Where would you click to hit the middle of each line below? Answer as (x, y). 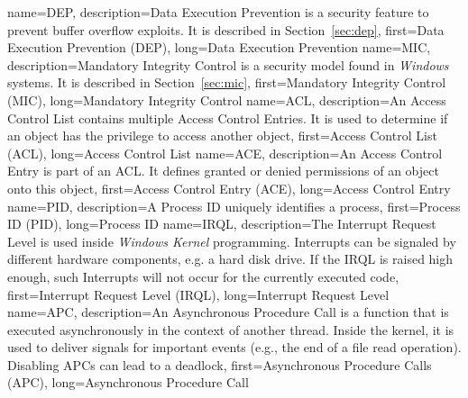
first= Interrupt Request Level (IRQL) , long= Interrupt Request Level (198, 294)
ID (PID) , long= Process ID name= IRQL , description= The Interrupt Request (222, 224)
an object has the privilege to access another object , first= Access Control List (222, 136)
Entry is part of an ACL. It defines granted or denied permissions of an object (223, 171)
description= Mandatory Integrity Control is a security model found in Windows (228, 64)
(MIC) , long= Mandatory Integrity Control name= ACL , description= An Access (227, 99)
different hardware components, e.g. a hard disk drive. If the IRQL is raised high (230, 259)
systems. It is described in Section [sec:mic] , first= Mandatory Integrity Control (227, 82)
